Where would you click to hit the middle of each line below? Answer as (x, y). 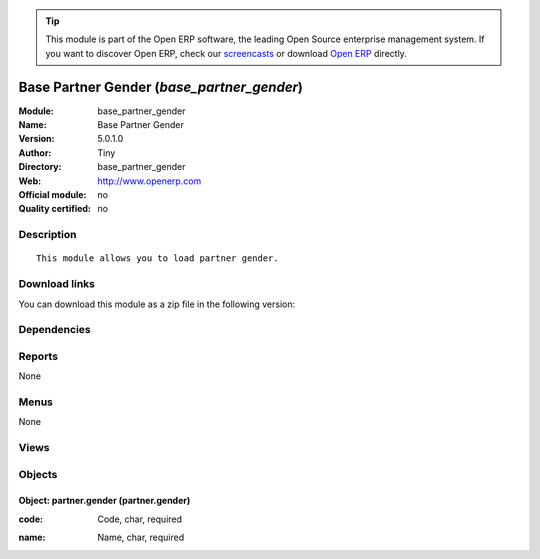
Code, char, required (140, 519)
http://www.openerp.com (149, 181)
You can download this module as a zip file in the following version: (157, 304)
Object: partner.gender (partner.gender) (104, 501)
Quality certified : (55, 209)
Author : (35, 152)
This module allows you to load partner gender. (157, 258)
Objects (38, 474)
